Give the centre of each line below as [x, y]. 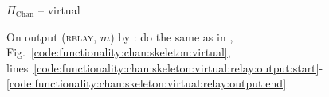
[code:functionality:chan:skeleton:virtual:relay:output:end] [147, 83]
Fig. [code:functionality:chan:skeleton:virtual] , [119, 52]
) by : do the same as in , [172, 36]
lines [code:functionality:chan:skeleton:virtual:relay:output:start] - [165, 67]
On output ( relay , [52, 36]
